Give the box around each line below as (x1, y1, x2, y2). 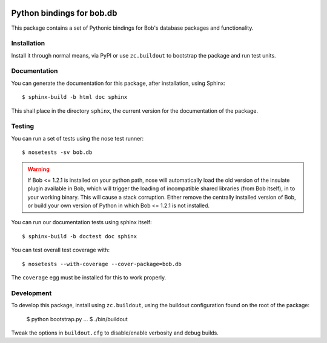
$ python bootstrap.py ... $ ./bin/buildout (26, 315, 128, 322)
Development (11, 288, 52, 297)
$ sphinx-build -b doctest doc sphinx (22, 233, 137, 239)
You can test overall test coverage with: (11, 246, 110, 254)
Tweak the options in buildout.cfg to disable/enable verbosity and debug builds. (11, 329, 219, 336)
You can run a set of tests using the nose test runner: (11, 135, 144, 142)
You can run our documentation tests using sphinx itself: (11, 219, 152, 226)
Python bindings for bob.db (11, 8, 117, 18)
